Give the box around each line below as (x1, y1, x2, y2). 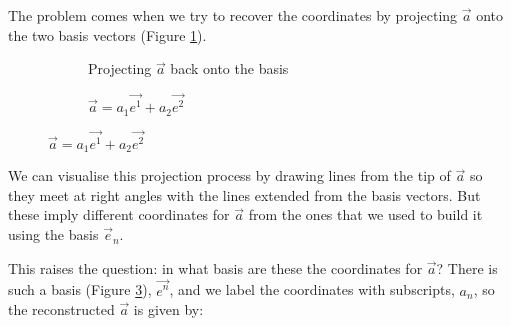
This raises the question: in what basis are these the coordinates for (8, 257, 423, 278)
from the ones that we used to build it (248, 204, 483, 225)
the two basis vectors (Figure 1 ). (8, 24, 207, 45)
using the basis (8, 224, 99, 245)
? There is (436, 257, 498, 278)
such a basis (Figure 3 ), (8, 279, 152, 300)
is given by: (133, 299, 204, 320)
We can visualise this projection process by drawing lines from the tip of (8, 165, 451, 186)
